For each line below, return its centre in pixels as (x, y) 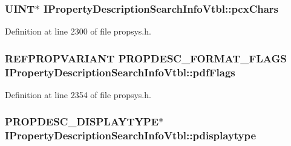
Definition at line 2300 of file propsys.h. (78, 31)
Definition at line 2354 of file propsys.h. (78, 94)
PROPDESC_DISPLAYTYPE (82, 121)
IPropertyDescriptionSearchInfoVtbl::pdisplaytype (131, 135)
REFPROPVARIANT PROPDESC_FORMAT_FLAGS (146, 58)
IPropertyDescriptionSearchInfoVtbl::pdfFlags (120, 72)
